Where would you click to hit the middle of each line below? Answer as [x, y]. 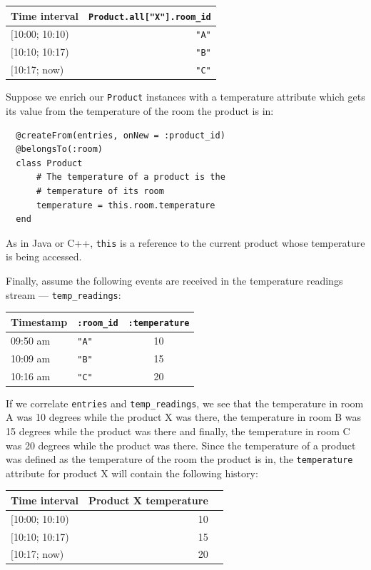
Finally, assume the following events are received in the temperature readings [174, 281]
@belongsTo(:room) [60, 149]
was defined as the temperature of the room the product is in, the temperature [179, 459]
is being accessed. [44, 256]
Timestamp [39, 321]
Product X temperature [148, 500]
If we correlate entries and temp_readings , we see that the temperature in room [185, 403]
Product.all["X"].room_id [149, 17]
